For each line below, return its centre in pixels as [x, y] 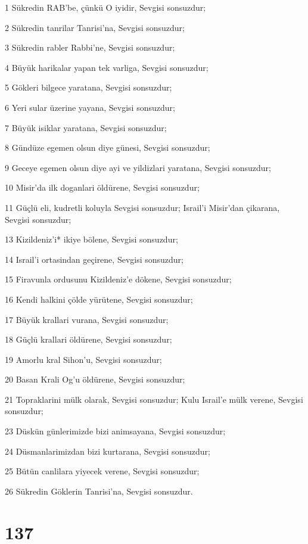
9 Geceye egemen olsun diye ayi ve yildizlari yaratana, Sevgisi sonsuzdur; [138, 167]
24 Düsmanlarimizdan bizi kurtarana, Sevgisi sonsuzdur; [108, 451]
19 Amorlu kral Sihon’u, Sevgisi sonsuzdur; [83, 359]
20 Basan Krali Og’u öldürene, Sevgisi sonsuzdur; [95, 379]
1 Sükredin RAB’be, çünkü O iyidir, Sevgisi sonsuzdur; [105, 7]
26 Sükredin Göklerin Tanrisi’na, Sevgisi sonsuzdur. [99, 491]
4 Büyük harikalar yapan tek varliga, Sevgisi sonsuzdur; [107, 67]
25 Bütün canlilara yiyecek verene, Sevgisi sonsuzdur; [102, 471]
